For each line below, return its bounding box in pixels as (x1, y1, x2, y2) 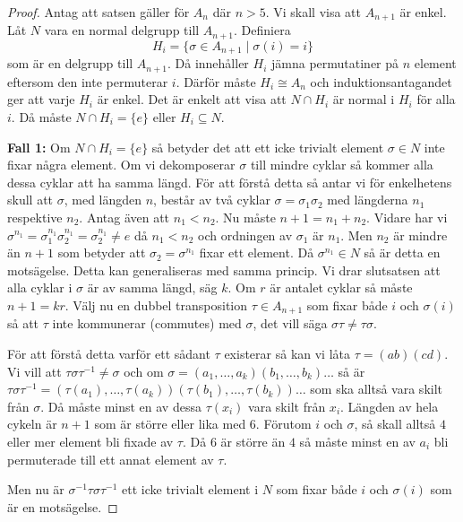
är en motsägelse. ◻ (7, 497, 118, 516)
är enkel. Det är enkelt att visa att (97, 90, 287, 109)
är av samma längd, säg (87, 278, 218, 297)
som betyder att (57, 243, 146, 262)
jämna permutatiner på (270, 54, 399, 73)
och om (124, 361, 164, 380)
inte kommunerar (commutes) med (52, 314, 242, 333)
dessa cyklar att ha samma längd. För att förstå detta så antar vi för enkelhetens (7, 172, 452, 191)
